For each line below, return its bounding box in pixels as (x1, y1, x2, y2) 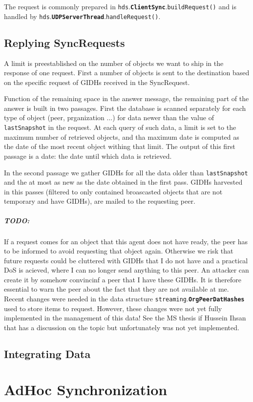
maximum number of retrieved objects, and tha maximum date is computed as (4, 131, 239, 142)
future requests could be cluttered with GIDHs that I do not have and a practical (4, 255, 248, 265)
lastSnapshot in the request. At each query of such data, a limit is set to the (4, 122, 236, 132)
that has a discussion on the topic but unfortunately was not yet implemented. (4, 322, 239, 332)
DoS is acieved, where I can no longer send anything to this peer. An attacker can (4, 265, 249, 275)
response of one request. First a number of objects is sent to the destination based (4, 67, 250, 78)
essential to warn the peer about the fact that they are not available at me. (4, 284, 229, 294)
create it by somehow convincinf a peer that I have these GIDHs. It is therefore (4, 274, 242, 284)
